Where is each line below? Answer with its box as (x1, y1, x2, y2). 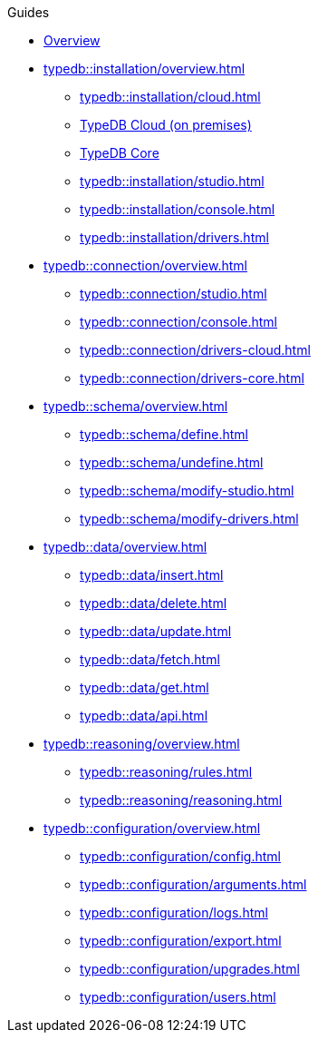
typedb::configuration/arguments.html (80, 877, 307, 892)
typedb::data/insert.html (80, 567, 224, 583)
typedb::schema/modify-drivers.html (80, 511, 299, 526)
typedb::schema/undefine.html (80, 455, 264, 470)
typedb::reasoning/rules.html (80, 764, 253, 780)
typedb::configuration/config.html (80, 849, 281, 864)
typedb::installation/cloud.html (80, 89, 261, 104)
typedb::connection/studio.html (80, 286, 267, 301)
